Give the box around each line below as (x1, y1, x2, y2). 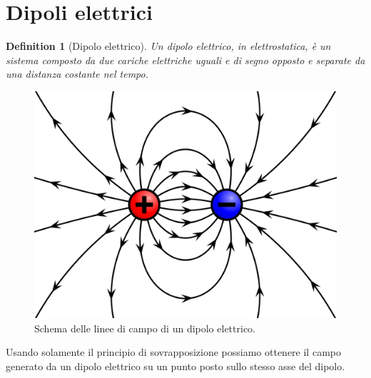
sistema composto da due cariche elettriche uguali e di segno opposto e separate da (6, 52, 365, 67)
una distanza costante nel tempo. (6, 66, 149, 81)
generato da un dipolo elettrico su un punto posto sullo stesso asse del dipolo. (6, 358, 345, 373)
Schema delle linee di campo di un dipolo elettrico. (34, 320, 255, 335)
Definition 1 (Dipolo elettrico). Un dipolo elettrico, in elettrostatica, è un (6, 39, 331, 53)
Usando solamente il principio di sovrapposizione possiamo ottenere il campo (6, 344, 341, 359)
